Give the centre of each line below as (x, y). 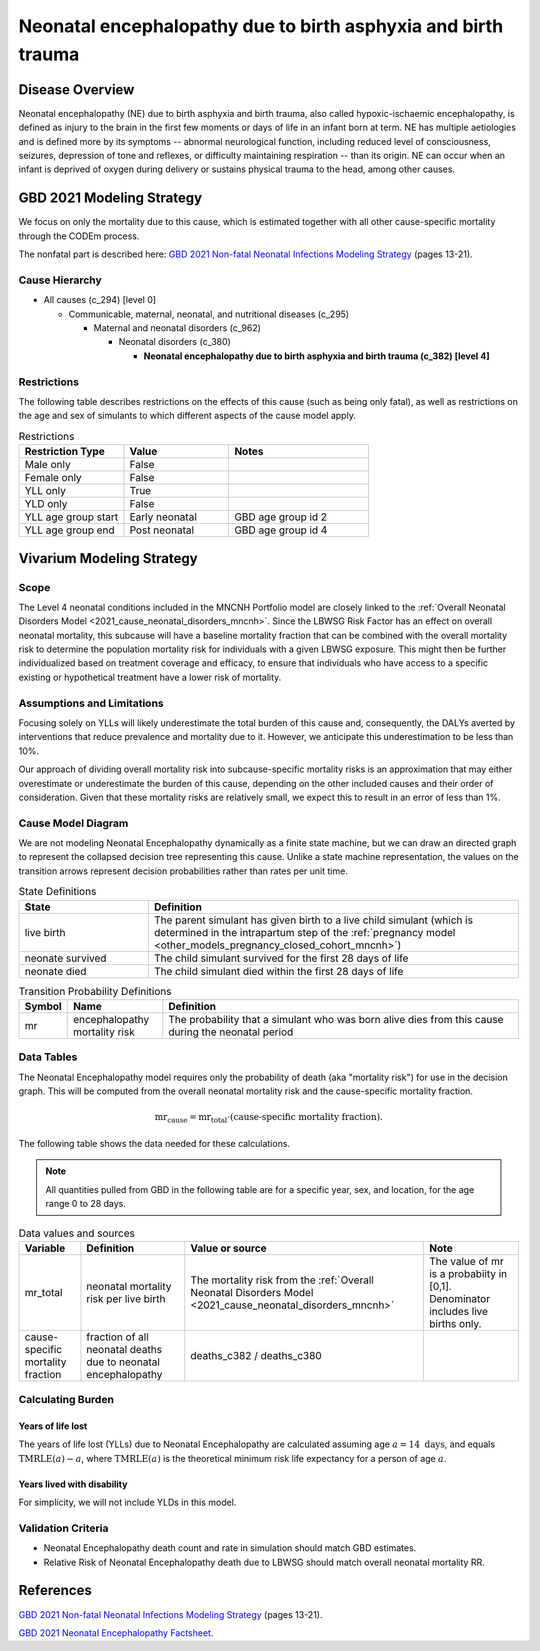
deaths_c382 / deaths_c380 (256, 1355)
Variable (45, 1248)
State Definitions (57, 892)
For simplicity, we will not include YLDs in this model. (127, 1502)
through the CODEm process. (79, 236)
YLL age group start (71, 517)
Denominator (459, 1298)
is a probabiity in (468, 1273)
